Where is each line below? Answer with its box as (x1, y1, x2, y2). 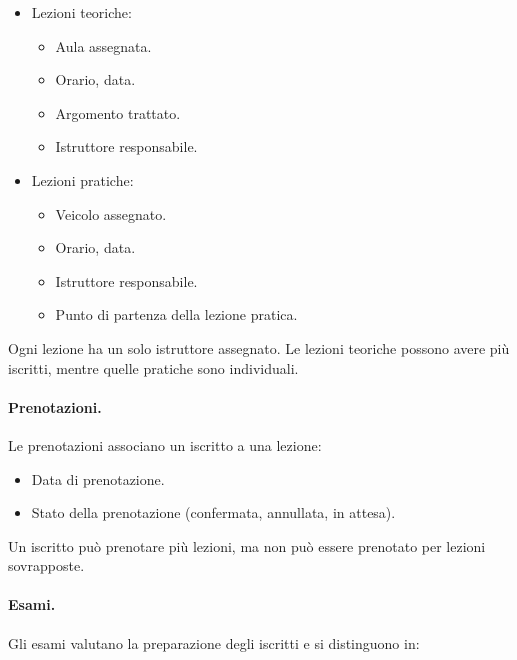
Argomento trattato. (55, 102, 181, 123)
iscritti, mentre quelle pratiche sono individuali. (8, 357, 299, 378)
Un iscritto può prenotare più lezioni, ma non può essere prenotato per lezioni (8, 535, 486, 556)
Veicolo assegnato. (55, 203, 167, 224)
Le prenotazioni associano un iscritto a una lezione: (8, 434, 322, 455)
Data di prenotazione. (31, 468, 165, 489)
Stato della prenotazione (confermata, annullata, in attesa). (31, 502, 396, 523)
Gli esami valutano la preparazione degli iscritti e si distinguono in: (8, 632, 420, 653)
